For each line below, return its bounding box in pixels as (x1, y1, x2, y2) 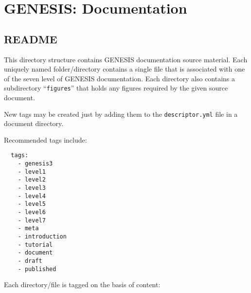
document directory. (4, 118, 64, 128)
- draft (18, 257, 42, 264)
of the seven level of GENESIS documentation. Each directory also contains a (4, 73, 235, 83)
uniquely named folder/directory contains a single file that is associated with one (4, 64, 245, 74)
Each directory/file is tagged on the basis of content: (4, 279, 161, 290)
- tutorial (18, 241, 53, 248)
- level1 (18, 168, 46, 175)
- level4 (18, 192, 46, 200)
